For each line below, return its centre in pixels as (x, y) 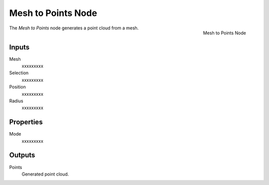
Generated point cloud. (45, 174)
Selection (19, 73)
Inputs (19, 47)
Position (17, 87)
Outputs (22, 155)
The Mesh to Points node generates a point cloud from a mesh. (74, 28)
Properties (26, 122)
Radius (16, 101)
